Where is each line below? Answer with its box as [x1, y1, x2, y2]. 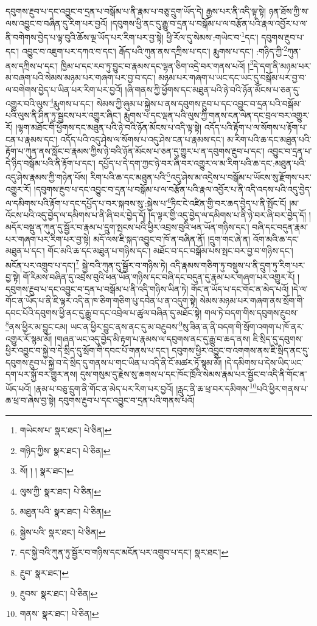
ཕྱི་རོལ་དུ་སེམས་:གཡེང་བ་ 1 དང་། [166, 29, 259, 43]
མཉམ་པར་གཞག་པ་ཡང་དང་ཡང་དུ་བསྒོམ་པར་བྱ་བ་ [158, 71, 307, 83]
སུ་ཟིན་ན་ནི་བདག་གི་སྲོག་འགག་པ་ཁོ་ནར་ [182, 320, 304, 333]
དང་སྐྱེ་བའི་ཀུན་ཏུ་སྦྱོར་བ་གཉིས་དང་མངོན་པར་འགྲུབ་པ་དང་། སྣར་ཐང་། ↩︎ [19, 546, 229, 559]
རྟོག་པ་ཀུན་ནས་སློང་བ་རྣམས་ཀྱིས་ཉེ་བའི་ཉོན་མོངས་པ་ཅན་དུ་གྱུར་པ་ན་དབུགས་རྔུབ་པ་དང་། [5, 145, 265, 157]
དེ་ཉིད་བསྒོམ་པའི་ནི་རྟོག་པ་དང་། [5, 156, 96, 169]
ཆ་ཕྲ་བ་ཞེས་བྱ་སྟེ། [5, 394, 56, 407]
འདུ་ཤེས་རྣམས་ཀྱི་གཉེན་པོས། [5, 171, 88, 183]
